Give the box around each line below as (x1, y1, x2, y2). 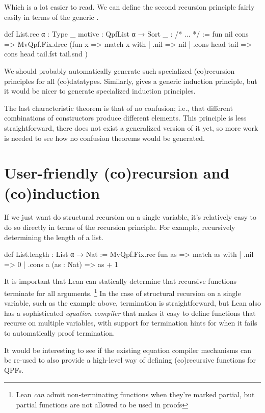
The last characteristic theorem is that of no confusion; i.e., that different (4, 102, 233, 113)
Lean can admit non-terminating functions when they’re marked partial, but (16, 389, 255, 400)
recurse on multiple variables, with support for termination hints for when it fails (4, 317, 257, 328)
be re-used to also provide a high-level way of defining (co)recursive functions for (4, 355, 256, 365)
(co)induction (4, 182, 100, 203)
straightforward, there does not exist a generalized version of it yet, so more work (4, 122, 258, 133)
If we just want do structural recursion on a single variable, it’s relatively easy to (4, 212, 256, 222)
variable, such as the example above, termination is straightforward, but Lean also (4, 298, 261, 308)
